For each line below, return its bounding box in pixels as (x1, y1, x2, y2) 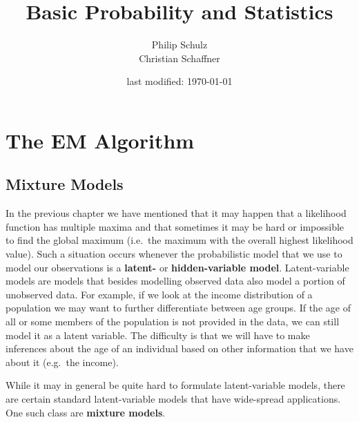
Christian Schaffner (139, 50, 220, 65)
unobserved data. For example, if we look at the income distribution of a (6, 287, 313, 301)
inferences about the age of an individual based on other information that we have (6, 341, 353, 356)
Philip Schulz (151, 37, 208, 52)
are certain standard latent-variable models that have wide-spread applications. (6, 392, 341, 406)
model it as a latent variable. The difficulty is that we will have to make (6, 327, 310, 342)
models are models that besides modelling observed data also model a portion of (6, 274, 345, 288)
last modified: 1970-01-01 (126, 74, 233, 88)
